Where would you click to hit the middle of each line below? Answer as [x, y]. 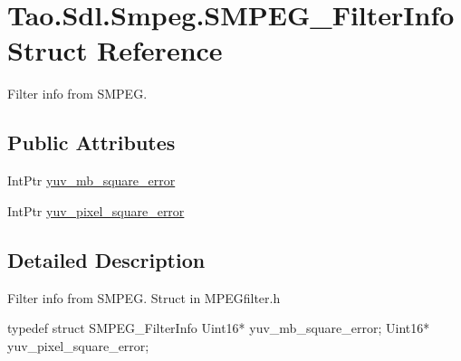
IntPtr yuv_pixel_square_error [96, 210]
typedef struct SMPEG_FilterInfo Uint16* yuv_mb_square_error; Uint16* [219, 328]
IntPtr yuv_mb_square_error [91, 180]
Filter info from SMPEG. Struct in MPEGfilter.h [144, 297]
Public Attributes [91, 142]
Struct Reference [115, 50]
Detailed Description [106, 259]
